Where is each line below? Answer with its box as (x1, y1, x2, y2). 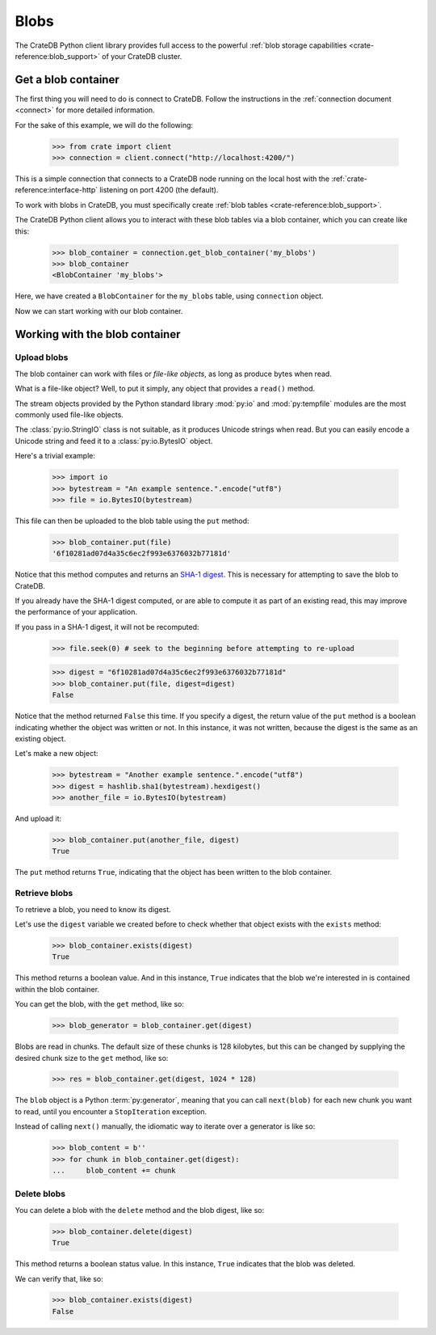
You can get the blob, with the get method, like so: (15, 999, 185, 1009)
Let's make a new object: (15, 749, 99, 758)
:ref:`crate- (331, 174, 367, 184)
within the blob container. (15, 984, 100, 994)
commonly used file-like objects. (15, 410, 124, 420)
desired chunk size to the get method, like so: (15, 1053, 169, 1063)
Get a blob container (15, 73, 120, 87)
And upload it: (15, 813, 62, 824)
